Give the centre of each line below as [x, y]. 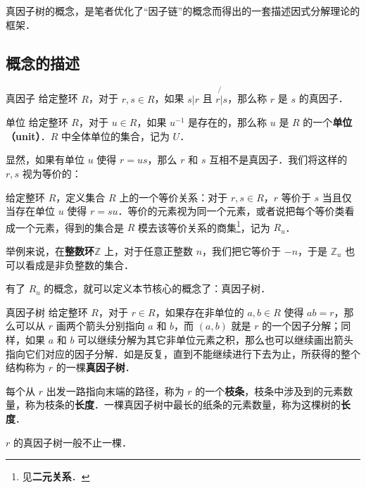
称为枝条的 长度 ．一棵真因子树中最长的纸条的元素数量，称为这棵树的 [183, 405]
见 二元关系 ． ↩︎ [56, 476]
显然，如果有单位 [45, 159]
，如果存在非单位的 [200, 312]
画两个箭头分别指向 [100, 326]
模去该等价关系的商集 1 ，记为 [204, 226]
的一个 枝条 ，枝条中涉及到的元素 [269, 390]
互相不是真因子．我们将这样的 [278, 159]
